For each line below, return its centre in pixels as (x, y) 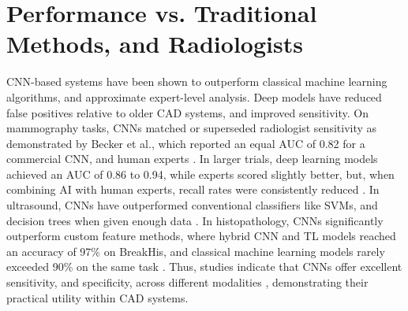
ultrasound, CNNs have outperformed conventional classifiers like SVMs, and (192, 205)
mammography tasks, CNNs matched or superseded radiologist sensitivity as (192, 128)
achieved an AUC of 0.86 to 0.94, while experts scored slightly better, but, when (200, 174)
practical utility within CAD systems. (97, 297)
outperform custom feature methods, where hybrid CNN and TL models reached (201, 236)
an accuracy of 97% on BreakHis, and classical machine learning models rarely (196, 251)
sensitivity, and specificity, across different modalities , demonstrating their (187, 282)
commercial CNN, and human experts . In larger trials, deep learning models (192, 159)
